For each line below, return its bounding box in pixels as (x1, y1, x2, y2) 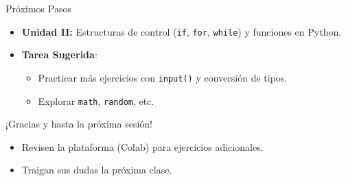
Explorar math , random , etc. (38, 93, 154, 108)
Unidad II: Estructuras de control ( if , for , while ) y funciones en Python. (21, 24, 342, 38)
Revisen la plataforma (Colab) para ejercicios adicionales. (21, 139, 264, 154)
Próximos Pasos (5, 1, 71, 15)
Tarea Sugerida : (21, 47, 97, 62)
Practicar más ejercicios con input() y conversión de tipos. (38, 70, 288, 84)
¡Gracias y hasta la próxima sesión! (5, 117, 152, 131)
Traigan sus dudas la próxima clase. (21, 162, 172, 177)
